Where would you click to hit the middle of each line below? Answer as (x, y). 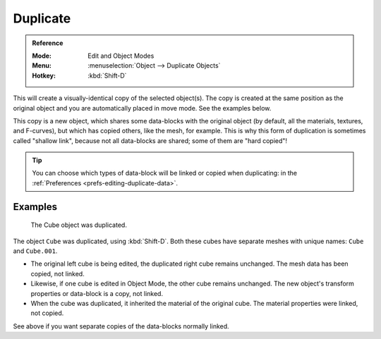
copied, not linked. (58, 273)
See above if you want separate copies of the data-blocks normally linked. (121, 326)
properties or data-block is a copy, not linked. (97, 293)
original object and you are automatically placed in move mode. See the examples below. (142, 108)
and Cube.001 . (35, 251)
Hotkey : (44, 75)
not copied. (47, 313)
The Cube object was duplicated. (79, 225)
